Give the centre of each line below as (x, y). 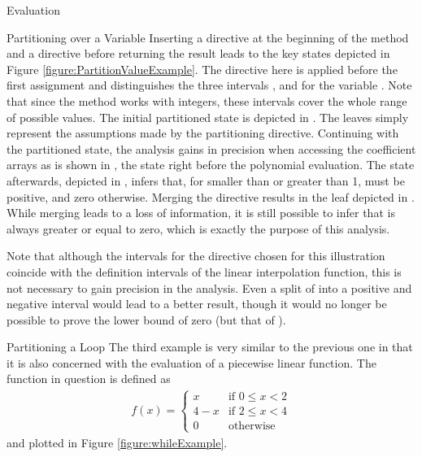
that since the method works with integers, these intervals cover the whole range (207, 100)
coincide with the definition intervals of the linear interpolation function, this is (204, 271)
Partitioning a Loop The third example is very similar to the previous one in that (210, 347)
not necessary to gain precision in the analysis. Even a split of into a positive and (209, 287)
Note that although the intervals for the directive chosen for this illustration (196, 256)
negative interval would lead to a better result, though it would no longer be (197, 304)
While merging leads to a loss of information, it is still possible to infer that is (201, 213)
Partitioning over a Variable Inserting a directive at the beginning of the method (208, 37)
